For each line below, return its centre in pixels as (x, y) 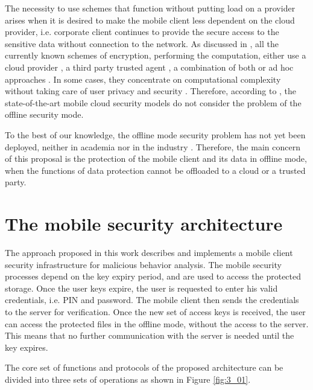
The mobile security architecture (144, 224)
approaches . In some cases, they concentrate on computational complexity (143, 79)
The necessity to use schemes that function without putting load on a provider (150, 8)
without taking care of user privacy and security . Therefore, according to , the (151, 91)
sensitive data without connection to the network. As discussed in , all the (142, 43)
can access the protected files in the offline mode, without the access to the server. (157, 323)
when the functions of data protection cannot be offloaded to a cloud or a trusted (155, 170)
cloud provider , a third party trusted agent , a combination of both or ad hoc (149, 67)
